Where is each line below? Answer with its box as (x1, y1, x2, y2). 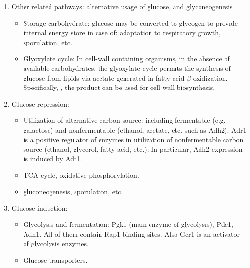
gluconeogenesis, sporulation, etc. (23, 186, 123, 196)
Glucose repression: (11, 98, 69, 109)
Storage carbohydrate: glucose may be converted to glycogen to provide (23, 18, 238, 28)
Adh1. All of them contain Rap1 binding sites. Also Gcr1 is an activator (23, 228, 240, 239)
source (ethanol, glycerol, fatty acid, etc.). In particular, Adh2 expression (23, 144, 243, 154)
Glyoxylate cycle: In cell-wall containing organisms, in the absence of (23, 53, 230, 64)
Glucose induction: (11, 202, 68, 213)
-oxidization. (191, 72, 228, 83)
